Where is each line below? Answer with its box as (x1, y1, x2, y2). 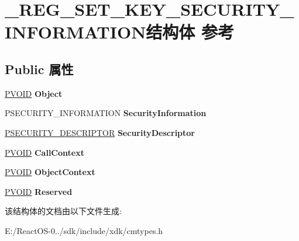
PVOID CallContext (5, 146, 84, 158)
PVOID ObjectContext (5, 166, 95, 178)
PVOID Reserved (5, 185, 73, 197)
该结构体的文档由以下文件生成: (5, 205, 122, 217)
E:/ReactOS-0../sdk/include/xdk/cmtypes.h (5, 224, 163, 236)
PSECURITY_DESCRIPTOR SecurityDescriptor (5, 126, 195, 138)
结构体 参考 (146, 20, 235, 44)
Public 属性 (5, 60, 74, 78)
